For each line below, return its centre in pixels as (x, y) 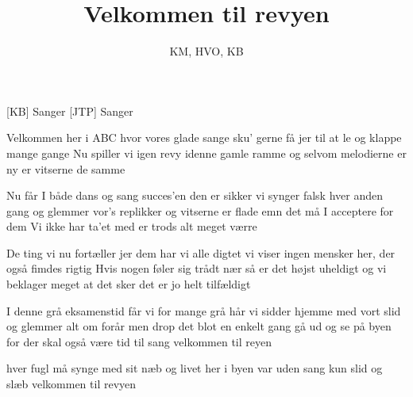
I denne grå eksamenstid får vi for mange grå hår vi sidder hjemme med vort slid (204, 310)
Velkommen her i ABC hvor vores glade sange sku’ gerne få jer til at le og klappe (204, 137)
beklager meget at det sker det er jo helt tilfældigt (129, 284)
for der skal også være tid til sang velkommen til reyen (139, 341)
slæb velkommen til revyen (71, 384)
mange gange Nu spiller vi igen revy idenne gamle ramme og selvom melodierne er (206, 153)
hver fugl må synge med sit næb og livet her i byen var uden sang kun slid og (195, 368)
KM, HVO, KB (206, 51)
